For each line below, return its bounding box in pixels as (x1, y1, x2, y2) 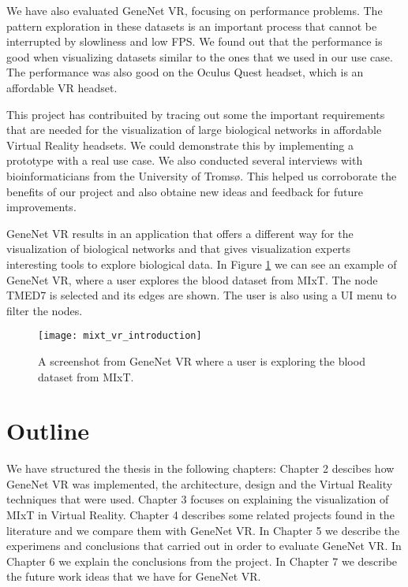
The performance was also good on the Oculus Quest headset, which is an (6, 64, 364, 80)
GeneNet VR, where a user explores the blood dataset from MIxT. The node (6, 271, 378, 288)
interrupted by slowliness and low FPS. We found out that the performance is (6, 33, 383, 50)
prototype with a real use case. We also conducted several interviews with (6, 152, 363, 169)
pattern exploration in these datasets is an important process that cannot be (6, 17, 377, 34)
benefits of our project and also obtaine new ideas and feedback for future (6, 183, 363, 199)
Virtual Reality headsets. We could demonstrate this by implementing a (6, 136, 354, 153)
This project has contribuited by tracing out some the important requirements (6, 106, 385, 122)
